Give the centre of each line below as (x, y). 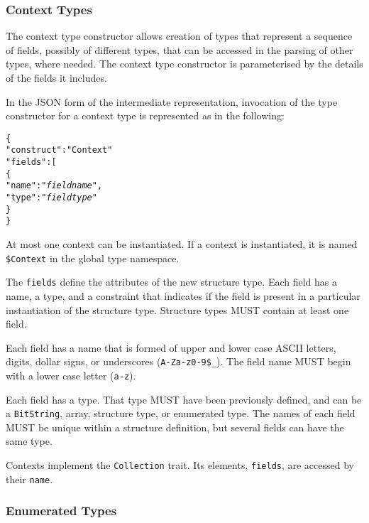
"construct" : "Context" (59, 150)
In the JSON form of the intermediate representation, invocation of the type (172, 101)
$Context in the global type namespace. (93, 258)
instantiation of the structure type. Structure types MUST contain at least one (177, 309)
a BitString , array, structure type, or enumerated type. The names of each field (181, 413)
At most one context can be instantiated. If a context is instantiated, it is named (182, 244)
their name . (29, 479)
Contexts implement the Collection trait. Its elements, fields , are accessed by (180, 465)
